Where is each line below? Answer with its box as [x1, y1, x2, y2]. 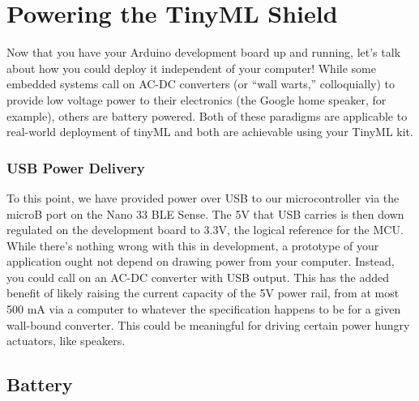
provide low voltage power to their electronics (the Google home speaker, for [6, 91, 387, 108]
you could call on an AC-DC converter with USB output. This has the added [6, 268, 389, 285]
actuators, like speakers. [6, 332, 126, 349]
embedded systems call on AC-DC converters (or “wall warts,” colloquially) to [6, 75, 395, 92]
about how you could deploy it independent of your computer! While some [6, 59, 376, 76]
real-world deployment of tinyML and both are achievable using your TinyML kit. [6, 123, 413, 140]
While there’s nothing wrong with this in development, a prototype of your [6, 237, 379, 254]
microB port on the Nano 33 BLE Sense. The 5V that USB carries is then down [6, 205, 404, 222]
